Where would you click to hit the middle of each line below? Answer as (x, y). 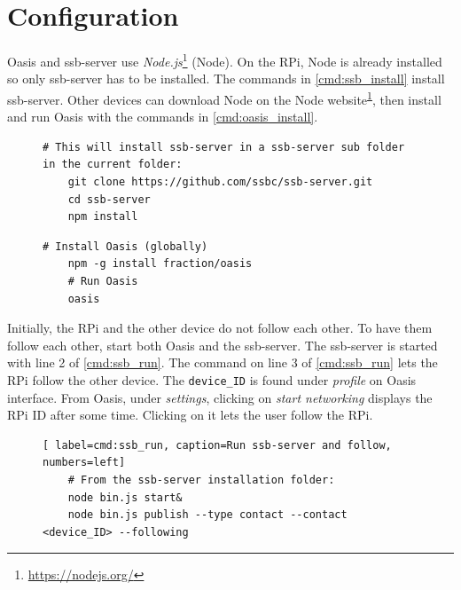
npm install (103, 217)
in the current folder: (113, 165)
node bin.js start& (125, 497)
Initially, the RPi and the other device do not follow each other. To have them (220, 328)
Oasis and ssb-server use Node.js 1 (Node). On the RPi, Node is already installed (225, 60)
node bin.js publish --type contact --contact (207, 515)
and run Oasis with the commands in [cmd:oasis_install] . (163, 117)
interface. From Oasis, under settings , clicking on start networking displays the (220, 397)
